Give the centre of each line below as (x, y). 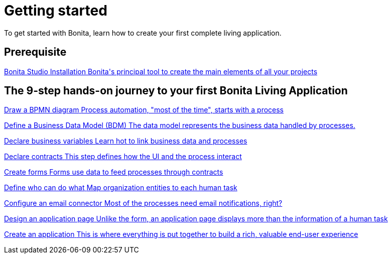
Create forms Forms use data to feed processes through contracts (114, 172)
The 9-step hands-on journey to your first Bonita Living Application (176, 91)
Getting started (56, 11)
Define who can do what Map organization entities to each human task (121, 188)
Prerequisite (35, 52)
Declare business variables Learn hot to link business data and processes (126, 141)
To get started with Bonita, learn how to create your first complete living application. (143, 33)
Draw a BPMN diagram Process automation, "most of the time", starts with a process (144, 110)
